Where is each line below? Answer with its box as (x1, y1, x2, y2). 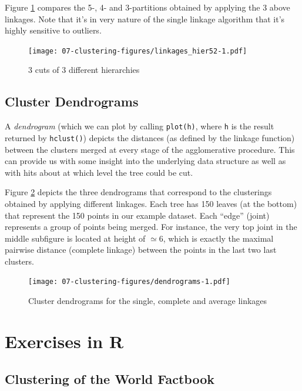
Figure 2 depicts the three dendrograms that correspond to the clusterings (5, 186, 272, 198)
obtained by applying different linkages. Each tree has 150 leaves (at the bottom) (5, 197, 297, 209)
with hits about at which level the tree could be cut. (5, 166, 193, 178)
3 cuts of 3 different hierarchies (28, 64, 140, 76)
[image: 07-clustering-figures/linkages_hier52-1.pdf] (28, 46, 247, 55)
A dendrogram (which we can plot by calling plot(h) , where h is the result (5, 120, 274, 132)
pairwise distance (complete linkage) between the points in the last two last (5, 243, 277, 256)
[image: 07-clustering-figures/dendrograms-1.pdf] (28, 278, 230, 286)
